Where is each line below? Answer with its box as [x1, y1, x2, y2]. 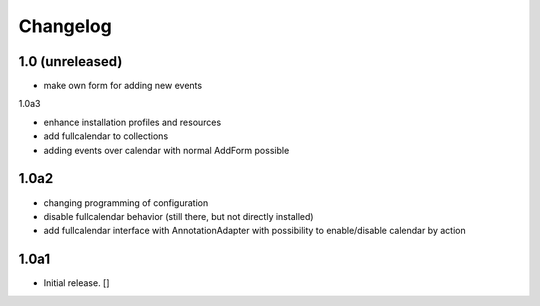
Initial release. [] [43, 277, 110, 289]
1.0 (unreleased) [18, 53, 123, 70]
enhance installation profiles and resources [43, 116, 222, 128]
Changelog [18, 15, 112, 37]
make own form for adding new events [43, 80, 203, 92]
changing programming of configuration [43, 196, 209, 209]
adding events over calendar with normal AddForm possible [43, 144, 290, 156]
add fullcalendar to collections [43, 130, 169, 142]
